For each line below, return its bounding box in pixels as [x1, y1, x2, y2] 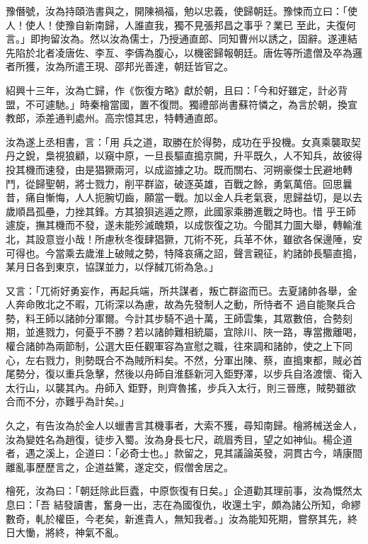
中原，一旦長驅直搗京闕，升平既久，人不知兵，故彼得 [114, 148, 362, 163]
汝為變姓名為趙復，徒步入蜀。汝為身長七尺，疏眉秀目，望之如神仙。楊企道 [6, 431, 352, 446]
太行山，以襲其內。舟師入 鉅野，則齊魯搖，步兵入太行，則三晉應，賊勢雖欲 [6, 380, 356, 395]
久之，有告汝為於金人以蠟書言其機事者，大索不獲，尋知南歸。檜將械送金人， [6, 418, 362, 433]
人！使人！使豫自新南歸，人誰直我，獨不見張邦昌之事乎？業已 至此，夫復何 [6, 17, 356, 32]
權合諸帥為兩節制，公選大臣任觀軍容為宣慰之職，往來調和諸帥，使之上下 [6, 339, 343, 353]
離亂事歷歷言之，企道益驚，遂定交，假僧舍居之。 [6, 459, 234, 474]
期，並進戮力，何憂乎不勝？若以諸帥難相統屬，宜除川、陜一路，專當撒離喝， [6, 324, 362, 339]
